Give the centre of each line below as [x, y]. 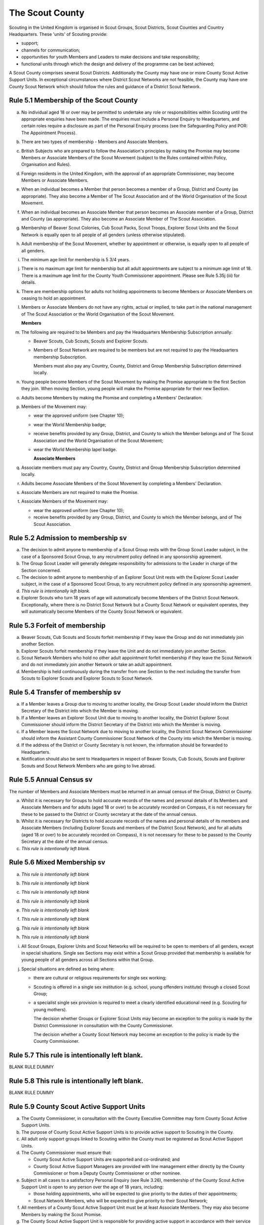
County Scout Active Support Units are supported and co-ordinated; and [107, 1159]
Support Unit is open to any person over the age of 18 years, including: [92, 1187]
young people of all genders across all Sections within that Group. [88, 960]
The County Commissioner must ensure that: [66, 1153]
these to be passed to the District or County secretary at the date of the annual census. [109, 814]
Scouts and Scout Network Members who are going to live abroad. [88, 766]
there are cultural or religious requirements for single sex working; [100, 978]
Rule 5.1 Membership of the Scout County [73, 100]
